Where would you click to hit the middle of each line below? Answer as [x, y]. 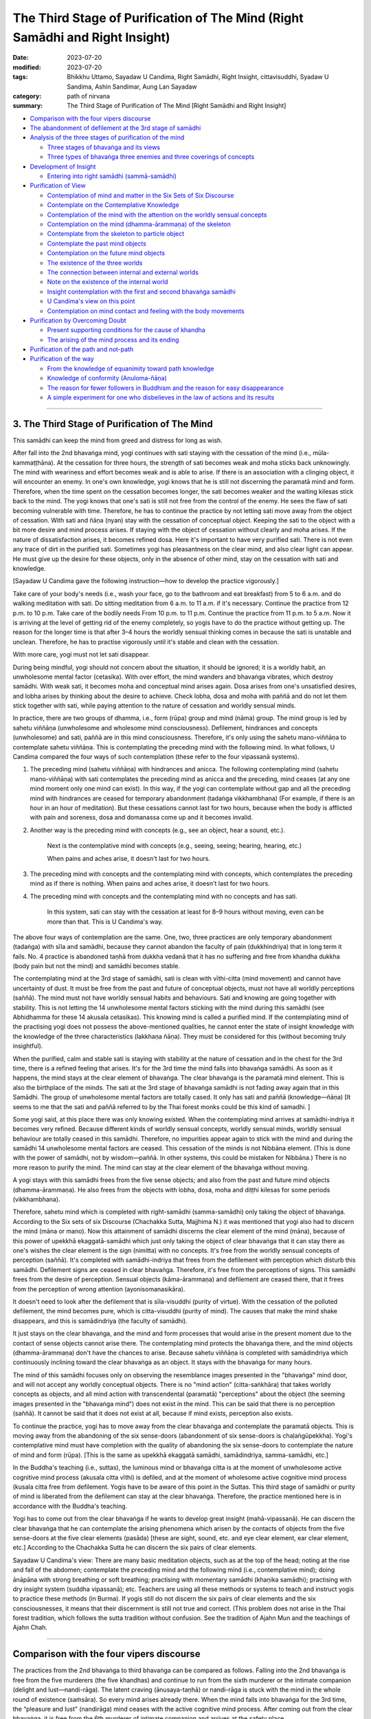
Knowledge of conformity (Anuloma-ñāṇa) [107, 378]
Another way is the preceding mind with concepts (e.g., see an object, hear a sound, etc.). [157, 830]
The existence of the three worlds [95, 263]
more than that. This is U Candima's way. [105, 921]
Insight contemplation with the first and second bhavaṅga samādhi [142, 292]
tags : [20, 77]
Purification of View [58, 186]
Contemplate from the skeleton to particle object [116, 234]
